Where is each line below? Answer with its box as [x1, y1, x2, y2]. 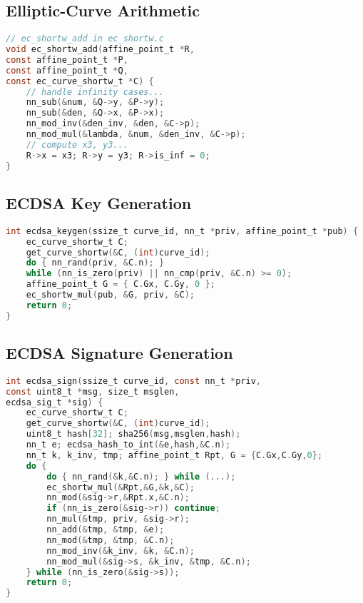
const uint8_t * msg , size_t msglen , [6, 386, 180, 397]
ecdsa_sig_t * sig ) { [6, 397, 103, 407]
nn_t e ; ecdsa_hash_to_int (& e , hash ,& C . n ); [26, 440, 231, 450]
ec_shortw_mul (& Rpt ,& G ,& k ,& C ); [46, 482, 195, 492]
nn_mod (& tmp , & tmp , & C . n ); [46, 534, 175, 545]
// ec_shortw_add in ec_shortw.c [6, 34, 164, 44]
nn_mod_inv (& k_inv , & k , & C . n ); [46, 545, 195, 556]
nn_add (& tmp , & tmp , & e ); [46, 525, 165, 535]
